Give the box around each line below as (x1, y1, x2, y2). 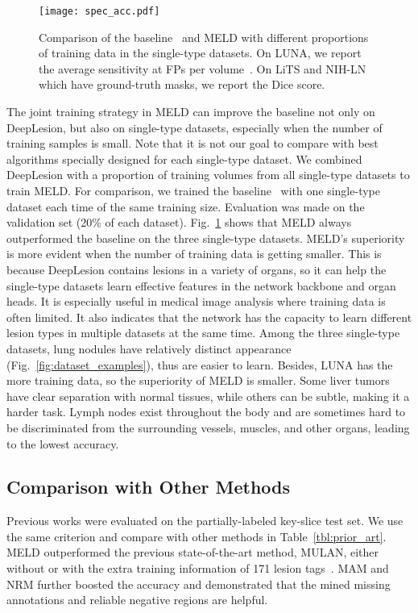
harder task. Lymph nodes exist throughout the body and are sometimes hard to (6, 403, 406, 420)
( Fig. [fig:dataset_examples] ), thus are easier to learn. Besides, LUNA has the (6, 356, 393, 373)
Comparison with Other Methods (6, 474, 291, 499)
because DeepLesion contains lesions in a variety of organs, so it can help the (6, 261, 387, 277)
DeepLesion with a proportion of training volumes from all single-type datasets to (6, 166, 410, 183)
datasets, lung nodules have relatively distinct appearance (6, 340, 292, 357)
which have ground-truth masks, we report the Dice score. (39, 76, 325, 93)
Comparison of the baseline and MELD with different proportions (39, 28, 369, 45)
